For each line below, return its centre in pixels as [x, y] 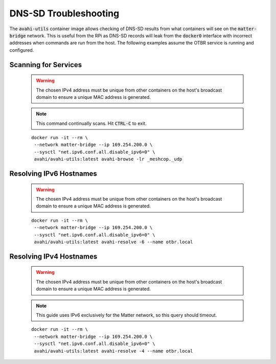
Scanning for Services [46, 65]
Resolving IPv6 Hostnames [53, 174]
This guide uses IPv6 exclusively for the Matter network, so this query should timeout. [126, 315]
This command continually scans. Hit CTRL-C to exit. [91, 123]
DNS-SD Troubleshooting [64, 13]
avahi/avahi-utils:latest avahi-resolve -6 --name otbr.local [113, 242]
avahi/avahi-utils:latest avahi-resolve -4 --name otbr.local [113, 351]
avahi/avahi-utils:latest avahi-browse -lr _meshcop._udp [108, 159]
